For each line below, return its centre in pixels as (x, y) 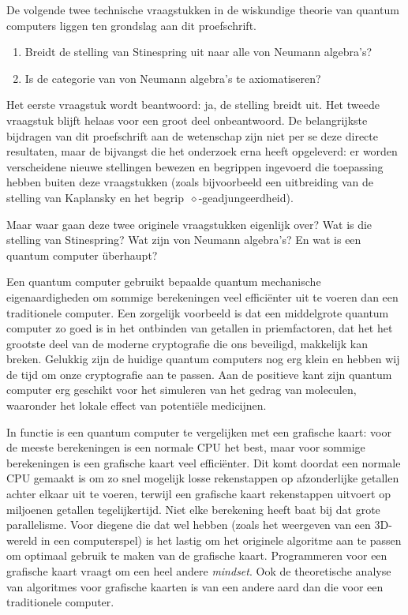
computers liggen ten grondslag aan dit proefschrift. (131, 25)
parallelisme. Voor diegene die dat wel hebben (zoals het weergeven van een (189, 525)
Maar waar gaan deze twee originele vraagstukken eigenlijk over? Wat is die (189, 224)
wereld (22, 540)
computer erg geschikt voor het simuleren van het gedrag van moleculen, (182, 390)
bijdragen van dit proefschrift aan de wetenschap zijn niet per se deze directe (192, 135)
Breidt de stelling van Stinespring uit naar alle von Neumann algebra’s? (198, 52)
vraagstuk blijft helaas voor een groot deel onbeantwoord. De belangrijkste (187, 120)
